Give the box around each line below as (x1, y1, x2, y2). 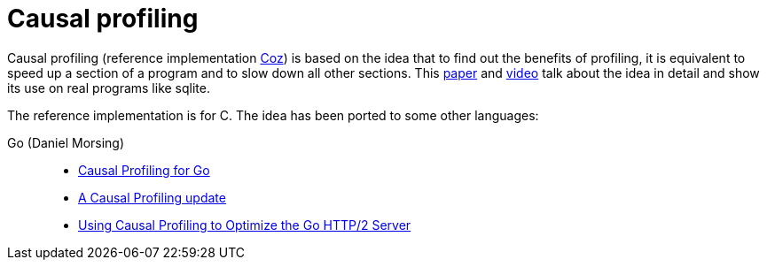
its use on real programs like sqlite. (7, 80, 211, 95)
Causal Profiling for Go (78, 162, 210, 178)
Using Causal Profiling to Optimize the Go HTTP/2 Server (78, 217, 411, 233)
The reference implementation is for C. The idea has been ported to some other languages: (7, 107, 539, 123)
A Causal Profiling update (78, 189, 226, 205)
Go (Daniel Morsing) (7, 134, 125, 150)
